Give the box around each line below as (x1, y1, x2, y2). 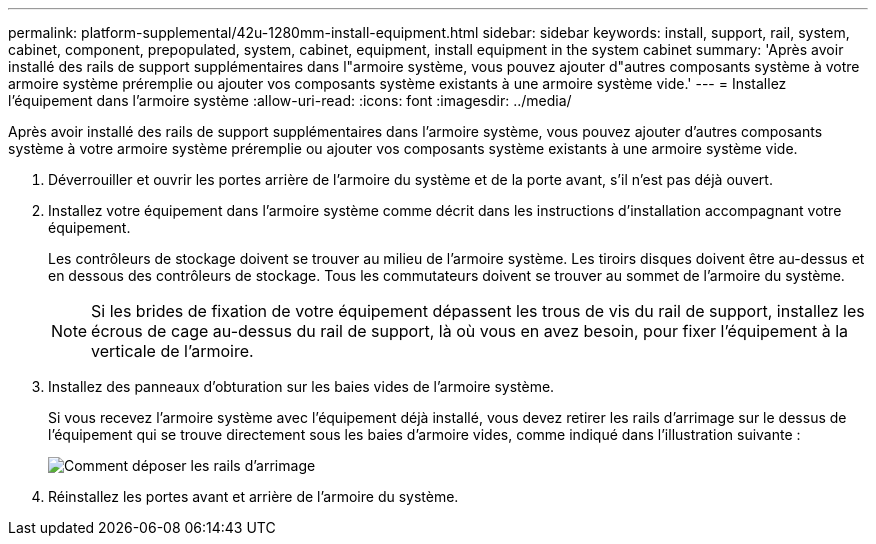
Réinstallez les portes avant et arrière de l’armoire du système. (48, 488, 459, 505)
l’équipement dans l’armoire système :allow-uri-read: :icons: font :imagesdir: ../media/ (8, 92, 572, 109)
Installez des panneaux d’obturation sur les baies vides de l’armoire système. (48, 378, 555, 395)
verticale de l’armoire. (91, 341, 254, 361)
